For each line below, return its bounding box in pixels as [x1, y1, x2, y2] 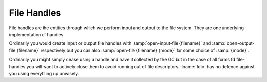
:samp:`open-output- [212, 41, 255, 46]
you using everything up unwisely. [9, 70, 79, 76]
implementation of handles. [9, 31, 65, 37]
